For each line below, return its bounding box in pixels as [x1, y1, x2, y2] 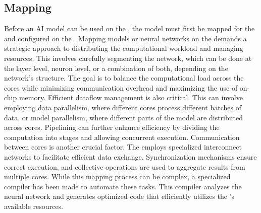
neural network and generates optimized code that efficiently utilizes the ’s [4, 191, 235, 201]
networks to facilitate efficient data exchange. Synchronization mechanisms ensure [4, 151, 257, 162]
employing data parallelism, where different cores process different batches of [4, 102, 241, 112]
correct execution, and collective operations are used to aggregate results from [4, 161, 245, 172]
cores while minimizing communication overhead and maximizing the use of [4, 82, 238, 93]
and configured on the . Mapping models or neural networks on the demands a [4, 33, 247, 43]
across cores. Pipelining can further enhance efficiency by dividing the [4, 122, 220, 132]
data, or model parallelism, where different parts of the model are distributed [4, 112, 243, 122]
